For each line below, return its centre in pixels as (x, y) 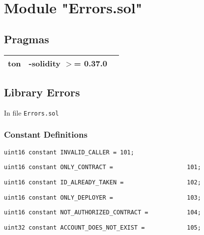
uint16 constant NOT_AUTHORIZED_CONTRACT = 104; (102, 213)
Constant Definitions (46, 134)
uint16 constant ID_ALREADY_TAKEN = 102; (102, 182)
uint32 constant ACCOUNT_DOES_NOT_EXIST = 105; (102, 227)
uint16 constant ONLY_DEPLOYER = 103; (102, 197)
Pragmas (27, 39)
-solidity (45, 63)
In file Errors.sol (31, 112)
